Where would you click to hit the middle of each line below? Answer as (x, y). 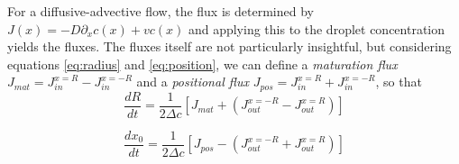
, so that (399, 82)
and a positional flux (193, 82)
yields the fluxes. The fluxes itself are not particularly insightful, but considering (229, 46)
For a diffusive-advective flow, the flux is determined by (161, 11)
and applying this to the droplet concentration (317, 28)
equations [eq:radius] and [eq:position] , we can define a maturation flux (202, 64)
